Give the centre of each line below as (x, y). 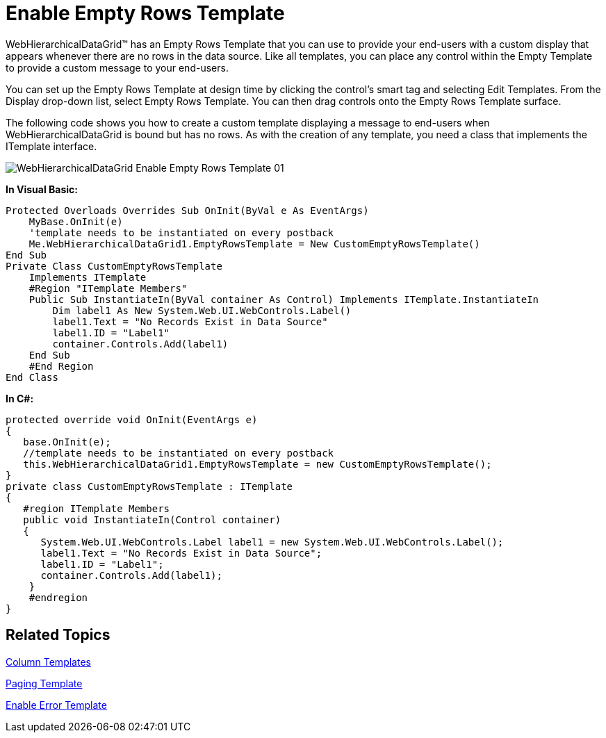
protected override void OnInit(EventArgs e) (132, 419)
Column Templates (48, 662)
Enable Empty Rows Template (145, 13)
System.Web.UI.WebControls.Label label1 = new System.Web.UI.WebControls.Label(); (272, 542)
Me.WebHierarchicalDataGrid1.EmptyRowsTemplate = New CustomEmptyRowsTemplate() (254, 244)
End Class (32, 377)
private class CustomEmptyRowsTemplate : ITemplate (149, 486)
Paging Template (44, 683)
